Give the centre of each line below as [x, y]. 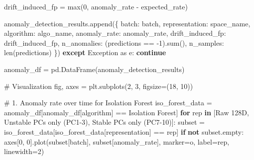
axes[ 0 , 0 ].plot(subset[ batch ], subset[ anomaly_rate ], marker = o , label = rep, [117, 141]
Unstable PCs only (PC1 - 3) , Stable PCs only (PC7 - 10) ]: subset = [104, 122]
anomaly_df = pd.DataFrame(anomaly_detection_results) [94, 69]
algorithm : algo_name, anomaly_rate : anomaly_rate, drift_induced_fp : [115, 33]
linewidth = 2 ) [24, 151]
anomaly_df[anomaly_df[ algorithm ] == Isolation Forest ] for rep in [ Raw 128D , [127, 112]
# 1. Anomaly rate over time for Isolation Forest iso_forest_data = [108, 103]
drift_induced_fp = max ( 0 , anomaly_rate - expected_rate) [96, 6]
